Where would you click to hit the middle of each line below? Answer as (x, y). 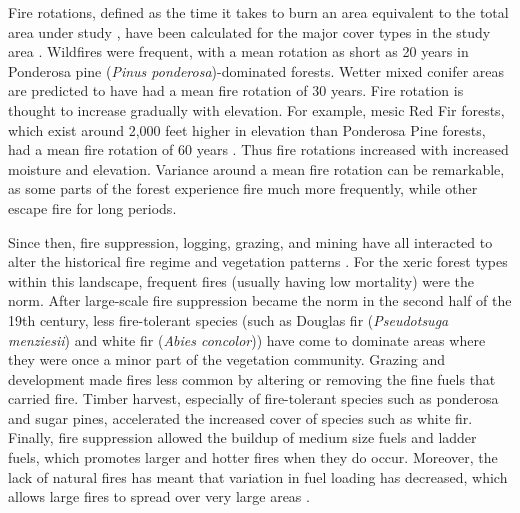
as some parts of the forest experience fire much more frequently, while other (243, 188)
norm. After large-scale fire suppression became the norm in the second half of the (260, 300)
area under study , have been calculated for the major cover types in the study (249, 31)
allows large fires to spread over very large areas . (159, 496)
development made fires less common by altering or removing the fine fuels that (252, 378)
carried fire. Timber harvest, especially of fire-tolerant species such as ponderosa (253, 398)
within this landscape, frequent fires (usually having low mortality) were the (241, 280)
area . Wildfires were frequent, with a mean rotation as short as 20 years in (238, 51)
